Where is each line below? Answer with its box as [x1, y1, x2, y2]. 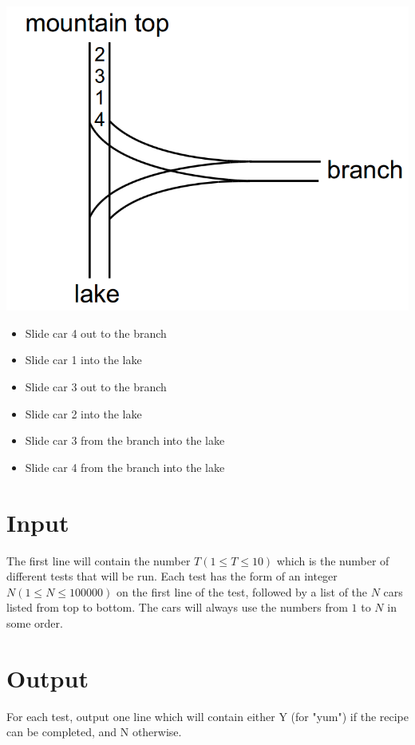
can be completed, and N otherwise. [6, 723, 182, 740]
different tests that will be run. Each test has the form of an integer [6, 568, 338, 585]
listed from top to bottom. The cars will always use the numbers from [6, 599, 348, 616]
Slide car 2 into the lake [25, 405, 142, 422]
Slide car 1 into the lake [25, 351, 142, 368]
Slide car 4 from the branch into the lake [25, 458, 225, 475]
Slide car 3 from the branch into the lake [25, 432, 225, 449]
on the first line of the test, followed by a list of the [116, 583, 368, 600]
